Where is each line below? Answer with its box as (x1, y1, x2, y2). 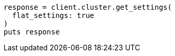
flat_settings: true (12, 11, 95, 20)
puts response (4, 28, 60, 36)
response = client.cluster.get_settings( (4, 3, 172, 11)
